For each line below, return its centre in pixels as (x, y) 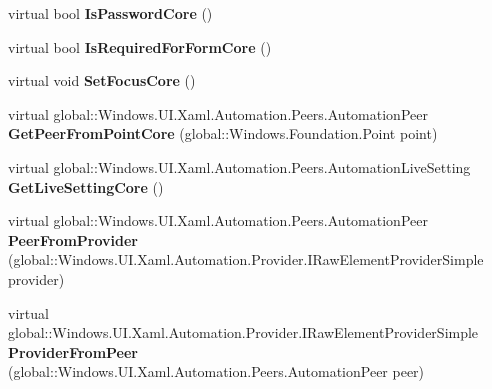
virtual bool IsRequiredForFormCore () (140, 46)
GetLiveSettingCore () (86, 186)
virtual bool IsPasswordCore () (110, 13)
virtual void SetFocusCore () (102, 80)
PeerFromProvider (73, 239)
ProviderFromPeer (73, 351)
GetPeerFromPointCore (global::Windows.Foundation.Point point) (223, 133)
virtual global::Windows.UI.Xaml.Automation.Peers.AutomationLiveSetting (239, 166)
